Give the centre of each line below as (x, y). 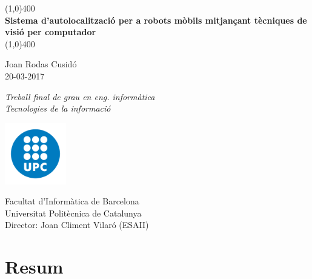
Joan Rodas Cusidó (41, 64)
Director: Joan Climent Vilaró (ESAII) (77, 225)
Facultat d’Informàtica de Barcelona (72, 201)
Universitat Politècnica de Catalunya (73, 213)
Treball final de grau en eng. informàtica (80, 96)
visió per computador (51, 32)
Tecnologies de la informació (58, 108)
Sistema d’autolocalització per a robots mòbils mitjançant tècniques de (156, 20)
